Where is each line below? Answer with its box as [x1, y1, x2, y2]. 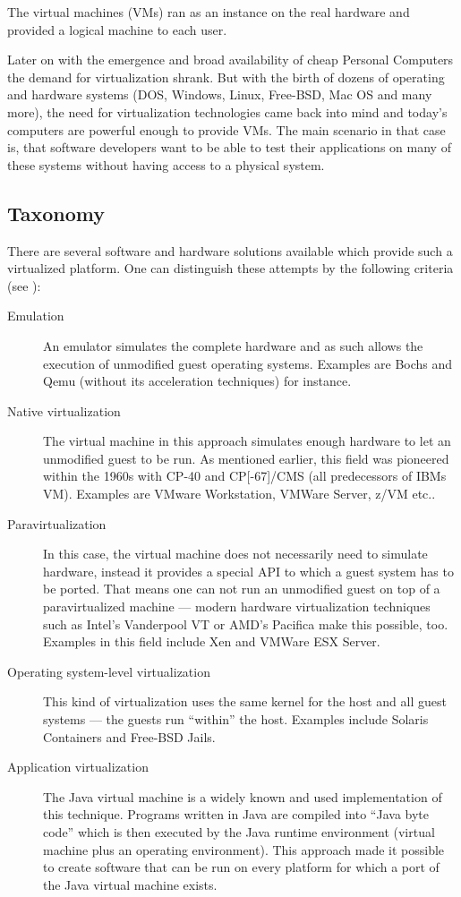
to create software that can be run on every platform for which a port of [43, 858, 440, 876]
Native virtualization [7, 401, 121, 420]
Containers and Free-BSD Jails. [43, 727, 216, 746]
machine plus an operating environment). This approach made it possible [43, 840, 445, 859]
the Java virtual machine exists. [43, 875, 218, 893]
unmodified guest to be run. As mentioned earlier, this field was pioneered [43, 448, 449, 467]
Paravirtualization [7, 514, 107, 533]
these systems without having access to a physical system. [7, 155, 325, 174]
